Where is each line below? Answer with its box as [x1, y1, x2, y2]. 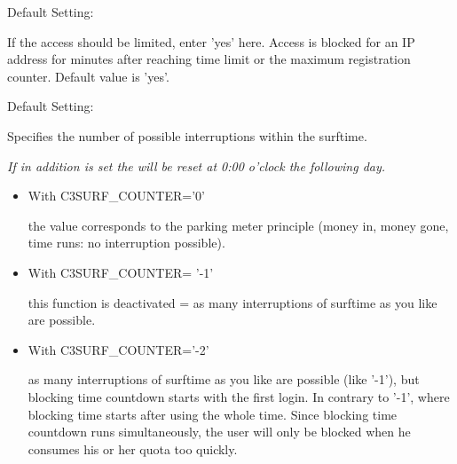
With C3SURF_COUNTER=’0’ [28, 186, 205, 205]
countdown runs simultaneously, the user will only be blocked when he [28, 422, 411, 441]
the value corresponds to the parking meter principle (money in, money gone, [28, 216, 449, 234]
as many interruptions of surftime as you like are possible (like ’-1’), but [28, 370, 420, 389]
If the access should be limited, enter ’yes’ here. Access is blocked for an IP [7, 32, 415, 51]
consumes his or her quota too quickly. [28, 439, 238, 458]
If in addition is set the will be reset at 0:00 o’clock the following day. [7, 156, 386, 175]
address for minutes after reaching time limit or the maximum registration [7, 50, 411, 68]
